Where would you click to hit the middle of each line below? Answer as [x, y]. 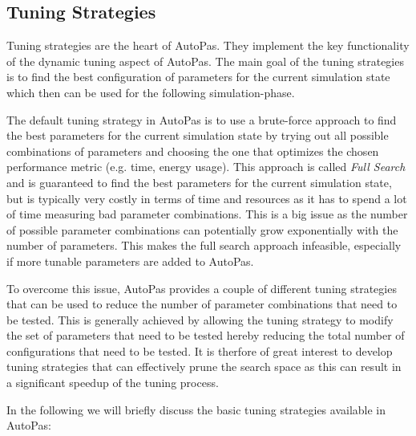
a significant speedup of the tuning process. [113, 383]
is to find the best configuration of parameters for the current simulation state [198, 77]
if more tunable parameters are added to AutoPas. [130, 261]
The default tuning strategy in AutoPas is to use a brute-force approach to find [202, 119]
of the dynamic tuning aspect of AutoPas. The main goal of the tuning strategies [205, 61]
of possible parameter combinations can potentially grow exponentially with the [202, 229]
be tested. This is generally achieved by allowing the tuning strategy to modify [200, 319]
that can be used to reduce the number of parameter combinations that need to [202, 304]
